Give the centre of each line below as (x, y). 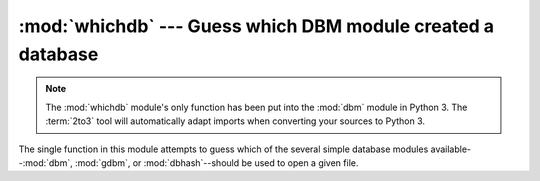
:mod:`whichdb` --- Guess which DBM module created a (256, 26)
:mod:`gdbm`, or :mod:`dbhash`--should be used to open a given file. (217, 162)
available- (451, 149)
